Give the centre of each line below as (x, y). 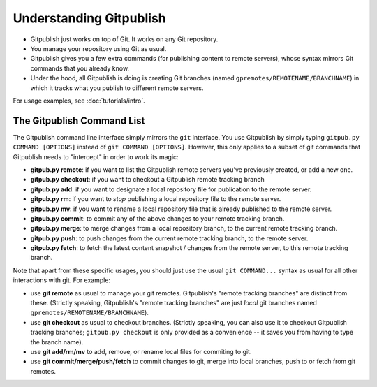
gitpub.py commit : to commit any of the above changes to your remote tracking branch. (157, 218)
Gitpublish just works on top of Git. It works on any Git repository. (124, 39)
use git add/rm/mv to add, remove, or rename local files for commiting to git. (141, 352)
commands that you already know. (80, 68)
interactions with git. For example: (62, 280)
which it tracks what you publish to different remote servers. (117, 88)
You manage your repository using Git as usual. (98, 48)
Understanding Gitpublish (90, 18)
